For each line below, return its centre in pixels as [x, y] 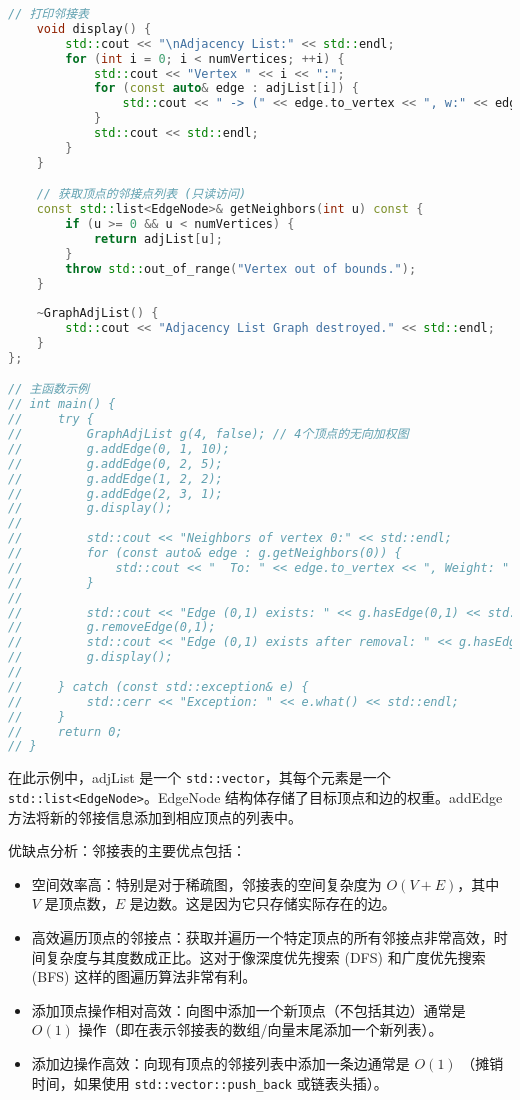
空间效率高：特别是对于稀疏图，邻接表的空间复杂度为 [206, 883]
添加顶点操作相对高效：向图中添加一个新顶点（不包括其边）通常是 [248, 1009]
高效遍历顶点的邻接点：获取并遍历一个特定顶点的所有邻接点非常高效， [262, 937]
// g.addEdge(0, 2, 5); [115, 463]
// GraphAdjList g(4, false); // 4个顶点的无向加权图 [208, 434]
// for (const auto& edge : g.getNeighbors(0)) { [205, 553]
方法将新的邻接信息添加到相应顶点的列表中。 [155, 816]
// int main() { [62, 404]
